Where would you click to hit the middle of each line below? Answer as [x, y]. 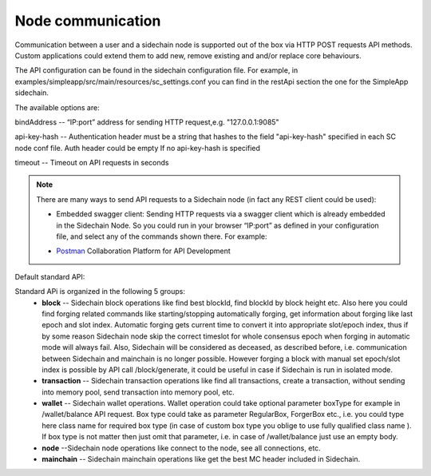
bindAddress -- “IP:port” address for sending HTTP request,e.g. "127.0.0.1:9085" [147, 122]
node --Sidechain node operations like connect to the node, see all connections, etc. [181, 448]
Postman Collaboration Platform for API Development [143, 251]
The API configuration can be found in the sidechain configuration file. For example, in [156, 70]
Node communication [88, 21]
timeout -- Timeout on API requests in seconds [92, 163]
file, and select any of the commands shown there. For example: [162, 236]
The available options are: [57, 107]
